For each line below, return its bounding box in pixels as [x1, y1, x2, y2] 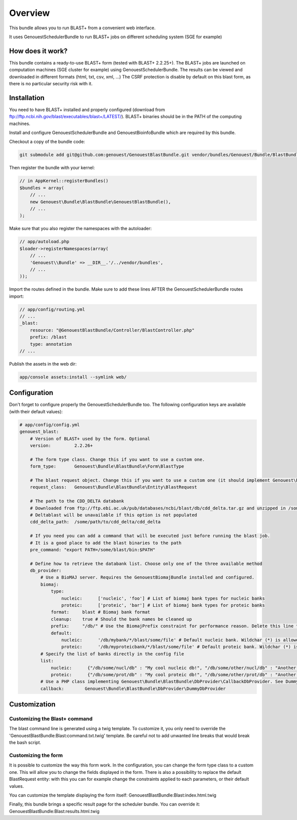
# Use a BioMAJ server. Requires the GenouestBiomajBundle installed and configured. [40, 574, 255, 580]
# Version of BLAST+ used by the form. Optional [30, 436, 150, 442]
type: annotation [30, 341, 72, 347]
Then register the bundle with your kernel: [9, 165, 95, 171]
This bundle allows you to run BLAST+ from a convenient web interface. [9, 25, 156, 31]
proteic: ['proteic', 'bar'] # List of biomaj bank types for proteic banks [61, 603, 265, 608]
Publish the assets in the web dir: [9, 361, 77, 367]
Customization [9, 700, 56, 709]
